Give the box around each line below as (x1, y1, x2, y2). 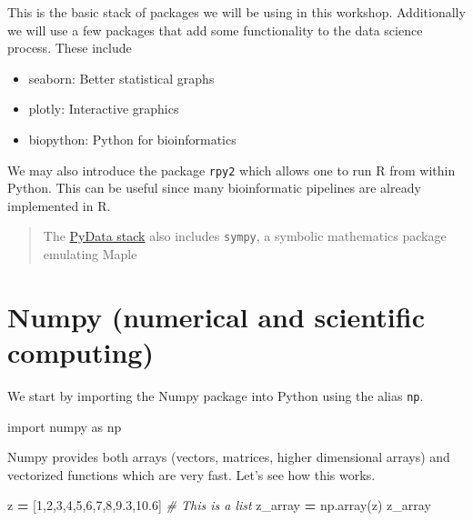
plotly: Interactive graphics (28, 99, 179, 118)
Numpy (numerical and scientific (7, 297, 425, 335)
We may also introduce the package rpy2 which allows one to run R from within (7, 160, 456, 179)
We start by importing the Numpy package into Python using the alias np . (7, 386, 424, 405)
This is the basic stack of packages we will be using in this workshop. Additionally (7, 3, 466, 21)
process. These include (7, 38, 132, 57)
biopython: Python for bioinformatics (28, 129, 236, 148)
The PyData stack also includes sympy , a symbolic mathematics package (43, 226, 447, 245)
